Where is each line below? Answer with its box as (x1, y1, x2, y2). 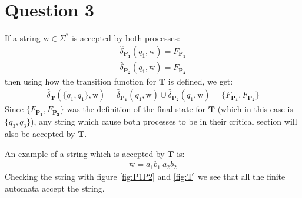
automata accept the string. (5, 182, 105, 194)
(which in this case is (217, 103, 293, 115)
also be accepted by (5, 127, 75, 140)
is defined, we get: (168, 75, 233, 88)
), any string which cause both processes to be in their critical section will (31, 115, 297, 127)
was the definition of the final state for (67, 103, 206, 115)
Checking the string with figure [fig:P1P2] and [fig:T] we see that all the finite (5, 170, 286, 182)
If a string (5, 32, 41, 44)
